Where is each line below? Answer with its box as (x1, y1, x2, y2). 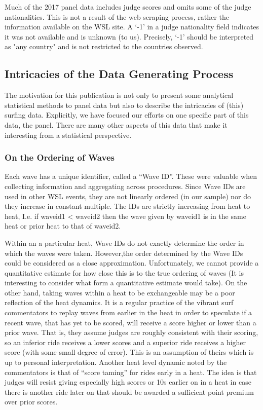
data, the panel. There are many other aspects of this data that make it (5, 119, 228, 130)
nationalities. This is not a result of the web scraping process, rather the (5, 11, 229, 22)
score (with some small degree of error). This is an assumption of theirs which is (5, 347, 254, 357)
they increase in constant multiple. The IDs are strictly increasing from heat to (5, 201, 250, 211)
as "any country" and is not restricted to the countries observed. (5, 41, 203, 52)
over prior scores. (5, 396, 58, 407)
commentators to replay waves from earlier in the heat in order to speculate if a (5, 307, 252, 318)
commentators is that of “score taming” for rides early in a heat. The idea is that (5, 366, 257, 377)
